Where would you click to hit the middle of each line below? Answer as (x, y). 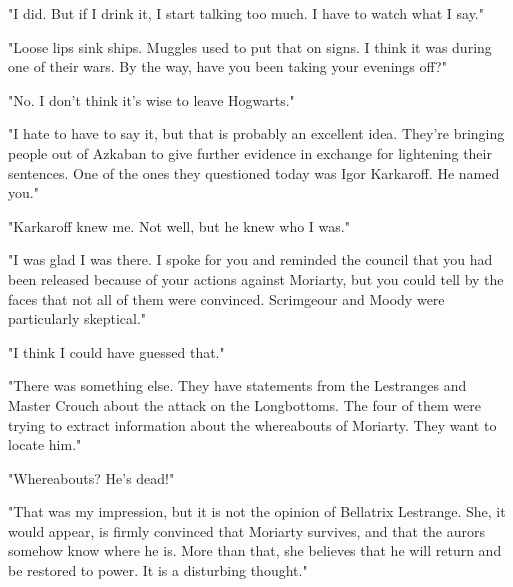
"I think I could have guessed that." (116, 351)
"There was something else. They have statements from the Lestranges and (237, 385)
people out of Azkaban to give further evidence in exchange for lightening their (250, 152)
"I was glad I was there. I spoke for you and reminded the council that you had (250, 259)
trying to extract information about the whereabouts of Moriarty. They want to (252, 424)
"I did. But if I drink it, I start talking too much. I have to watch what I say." (246, 13)
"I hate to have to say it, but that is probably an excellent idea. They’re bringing (256, 133)
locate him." (45, 444)
